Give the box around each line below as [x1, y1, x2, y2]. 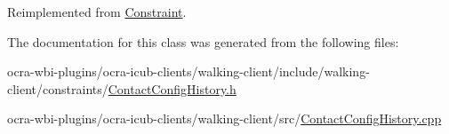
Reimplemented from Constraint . [7, 3, 187, 20]
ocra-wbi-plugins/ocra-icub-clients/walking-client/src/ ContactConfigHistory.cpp [7, 109, 442, 128]
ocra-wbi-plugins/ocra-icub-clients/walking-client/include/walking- [7, 62, 370, 81]
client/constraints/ [7, 79, 108, 98]
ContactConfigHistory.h [108, 79, 237, 98]
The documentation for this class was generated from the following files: [7, 32, 399, 51]
